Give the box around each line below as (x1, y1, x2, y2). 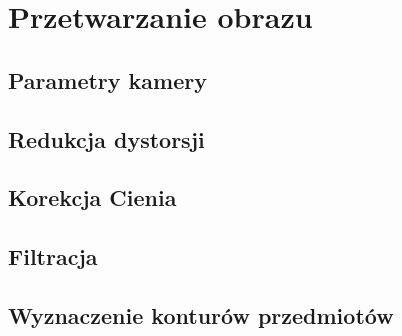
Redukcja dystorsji (8, 123, 205, 154)
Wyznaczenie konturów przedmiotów (8, 299, 394, 330)
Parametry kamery (8, 64, 207, 95)
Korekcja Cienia (8, 182, 177, 213)
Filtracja (8, 241, 98, 272)
